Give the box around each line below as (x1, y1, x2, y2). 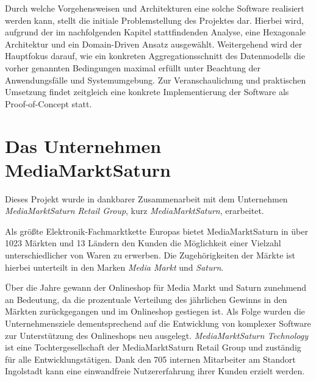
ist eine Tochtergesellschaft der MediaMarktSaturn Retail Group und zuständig (5, 341, 301, 354)
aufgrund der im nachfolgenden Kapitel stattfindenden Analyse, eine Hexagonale (5, 26, 306, 38)
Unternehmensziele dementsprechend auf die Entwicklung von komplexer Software (5, 317, 311, 329)
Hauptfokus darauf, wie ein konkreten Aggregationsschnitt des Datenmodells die (5, 49, 305, 62)
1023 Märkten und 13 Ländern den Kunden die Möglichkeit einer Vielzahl (5, 237, 281, 249)
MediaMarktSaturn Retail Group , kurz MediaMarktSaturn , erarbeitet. (5, 204, 264, 217)
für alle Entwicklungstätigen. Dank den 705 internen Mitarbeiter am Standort (5, 352, 296, 365)
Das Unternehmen (5, 133, 162, 158)
